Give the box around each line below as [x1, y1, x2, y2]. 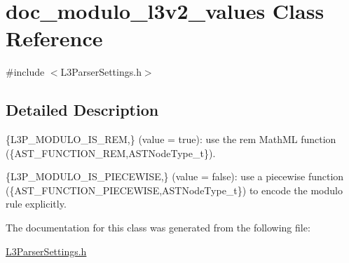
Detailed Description [6, 99, 159, 121]
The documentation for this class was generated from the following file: [6, 220, 310, 235]
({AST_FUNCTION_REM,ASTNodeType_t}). [6, 145, 216, 160]
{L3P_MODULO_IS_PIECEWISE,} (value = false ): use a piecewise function [6, 169, 344, 184]
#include [6, 65, 45, 79]
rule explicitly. [6, 196, 67, 211]
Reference [6, 24, 103, 53]
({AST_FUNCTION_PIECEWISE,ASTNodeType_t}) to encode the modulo [6, 182, 343, 197]
